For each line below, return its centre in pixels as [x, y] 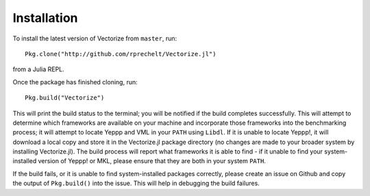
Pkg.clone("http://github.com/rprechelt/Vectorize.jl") [121, 54]
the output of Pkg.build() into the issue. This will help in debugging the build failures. [136, 183]
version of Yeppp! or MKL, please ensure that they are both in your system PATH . [152, 161]
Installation [45, 18]
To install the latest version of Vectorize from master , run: [95, 38]
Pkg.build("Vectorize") [65, 98]
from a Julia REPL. [38, 69]
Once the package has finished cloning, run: [75, 82]
